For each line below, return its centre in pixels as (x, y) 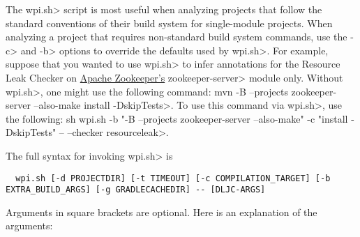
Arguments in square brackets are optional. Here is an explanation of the (162, 212)
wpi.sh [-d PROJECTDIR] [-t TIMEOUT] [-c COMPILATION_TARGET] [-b (173, 178)
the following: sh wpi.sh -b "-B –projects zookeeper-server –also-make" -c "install (177, 118)
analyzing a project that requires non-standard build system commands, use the (177, 37)
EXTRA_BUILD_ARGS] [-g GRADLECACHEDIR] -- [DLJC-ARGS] (136, 190)
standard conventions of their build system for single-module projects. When (169, 23)
